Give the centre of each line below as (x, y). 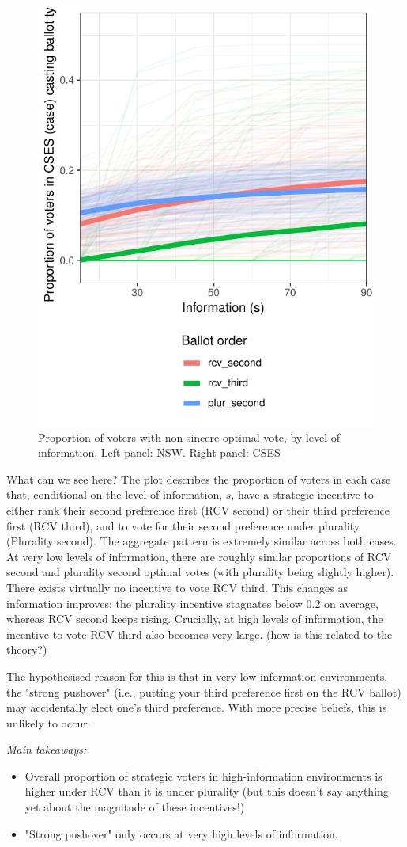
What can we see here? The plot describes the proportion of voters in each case (199, 479)
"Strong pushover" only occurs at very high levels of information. (181, 833)
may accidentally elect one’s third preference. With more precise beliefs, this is (197, 707)
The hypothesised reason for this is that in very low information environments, (197, 676)
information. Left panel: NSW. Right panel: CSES (159, 452)
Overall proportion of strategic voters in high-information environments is (203, 775)
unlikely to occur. (49, 722)
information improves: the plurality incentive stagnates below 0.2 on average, (192, 603)
